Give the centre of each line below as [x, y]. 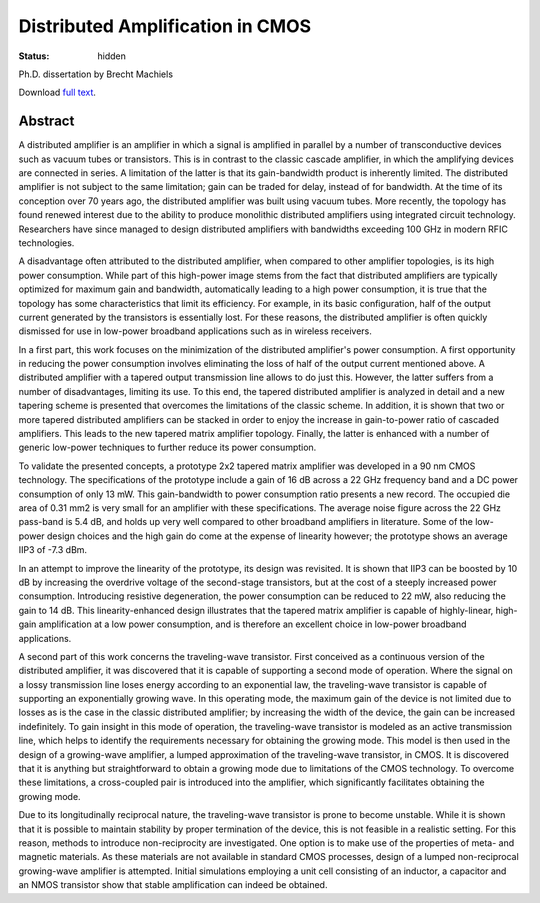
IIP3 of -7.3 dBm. [53, 550]
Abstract [46, 121]
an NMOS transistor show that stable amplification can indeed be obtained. [173, 885]
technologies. [46, 242]
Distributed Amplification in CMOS [165, 26]
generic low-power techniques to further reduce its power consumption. [167, 447]
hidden [112, 56]
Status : [34, 56]
